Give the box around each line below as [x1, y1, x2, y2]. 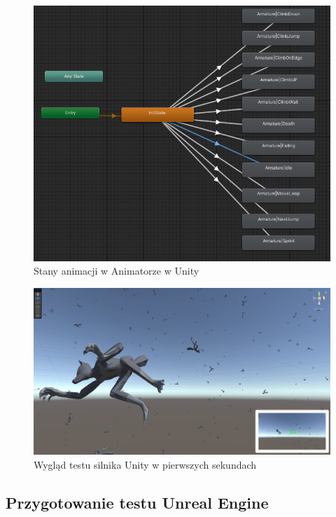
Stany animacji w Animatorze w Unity [34, 263, 199, 278]
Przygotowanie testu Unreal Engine [6, 492, 269, 513]
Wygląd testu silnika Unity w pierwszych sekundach [34, 457, 257, 472]
